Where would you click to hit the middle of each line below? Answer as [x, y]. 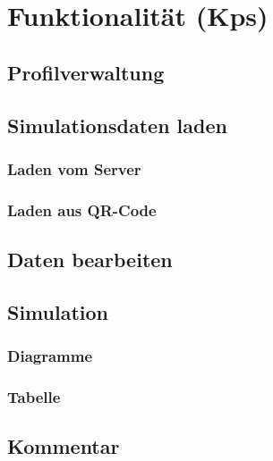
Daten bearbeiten [90, 260]
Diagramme [50, 356]
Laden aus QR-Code [82, 210]
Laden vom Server [74, 168]
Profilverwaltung [86, 72]
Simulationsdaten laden [117, 125]
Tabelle [34, 396]
